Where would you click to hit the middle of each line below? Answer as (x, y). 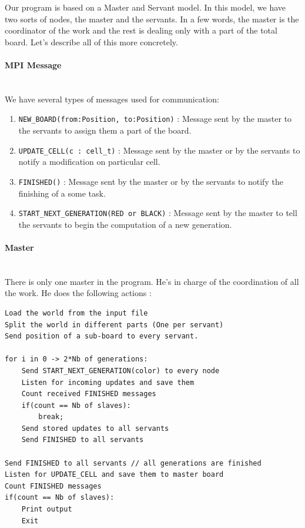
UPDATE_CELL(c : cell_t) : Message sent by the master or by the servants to (159, 150)
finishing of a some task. (62, 193)
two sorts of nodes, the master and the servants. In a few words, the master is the (152, 19)
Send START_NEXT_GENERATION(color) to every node (120, 371)
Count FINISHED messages (53, 486)
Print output (47, 509)
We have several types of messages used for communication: (112, 99)
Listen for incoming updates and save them (108, 382)
